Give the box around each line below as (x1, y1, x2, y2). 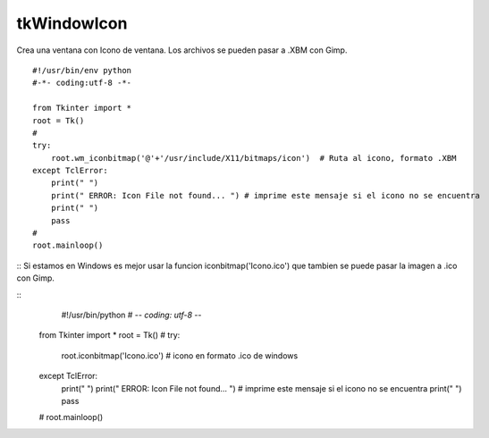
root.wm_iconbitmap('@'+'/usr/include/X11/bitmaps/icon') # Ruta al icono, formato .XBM (50, 153, 457, 163)
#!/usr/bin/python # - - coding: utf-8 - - (61, 309, 202, 320)
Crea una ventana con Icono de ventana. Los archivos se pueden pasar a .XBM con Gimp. (16, 45, 348, 55)
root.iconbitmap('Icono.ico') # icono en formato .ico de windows (61, 350, 299, 361)
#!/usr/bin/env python (32, 65, 132, 75)
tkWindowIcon (16, 13, 128, 33)
